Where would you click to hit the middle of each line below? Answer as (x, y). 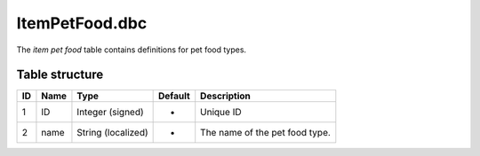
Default (174, 96)
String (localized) (112, 133)
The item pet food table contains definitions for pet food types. (132, 50)
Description (225, 96)
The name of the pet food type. (265, 133)
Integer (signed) (110, 113)
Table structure (60, 75)
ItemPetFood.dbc (82, 23)
